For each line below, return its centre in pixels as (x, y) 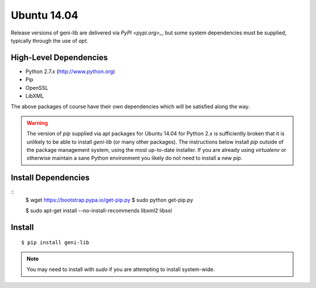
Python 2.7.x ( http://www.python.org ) (70, 71)
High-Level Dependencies (59, 58)
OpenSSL (37, 88)
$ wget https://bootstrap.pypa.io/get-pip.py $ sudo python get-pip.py (109, 200)
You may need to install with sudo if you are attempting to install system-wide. (121, 269)
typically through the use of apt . (49, 40)
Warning (37, 123)
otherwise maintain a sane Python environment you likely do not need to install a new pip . (135, 158)
